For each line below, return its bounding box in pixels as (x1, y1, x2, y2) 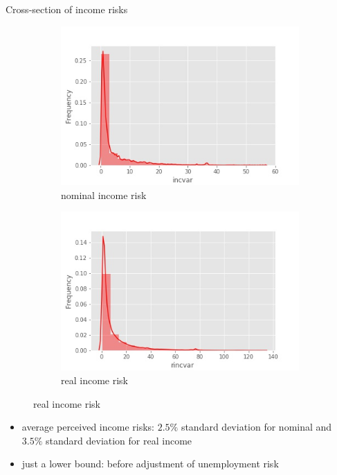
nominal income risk (61, 187, 147, 202)
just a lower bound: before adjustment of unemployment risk (21, 456, 279, 471)
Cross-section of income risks (6, 2, 128, 16)
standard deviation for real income (46, 433, 192, 447)
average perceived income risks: (21, 420, 154, 434)
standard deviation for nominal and (181, 420, 332, 434)
